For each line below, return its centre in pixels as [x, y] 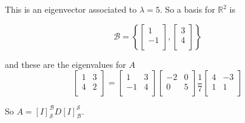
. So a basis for [187, 9]
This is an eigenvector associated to [71, 9]
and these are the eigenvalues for [65, 64]
